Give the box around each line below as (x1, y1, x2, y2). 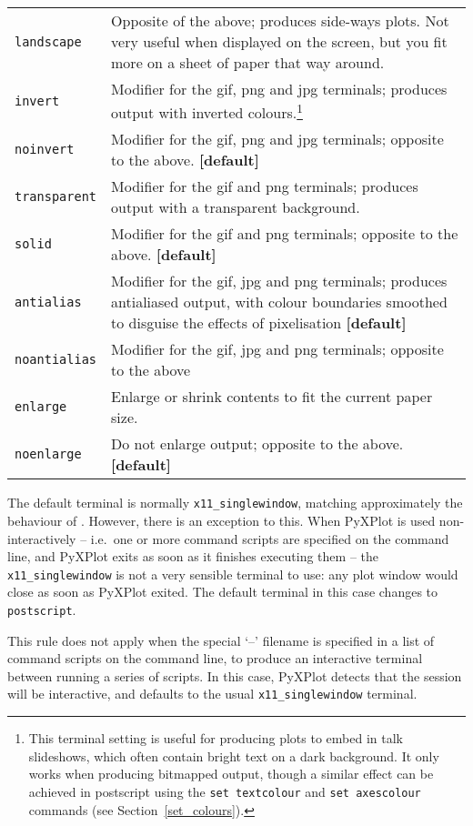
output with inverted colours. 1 (111, 99, 303, 124)
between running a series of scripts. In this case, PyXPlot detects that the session (7, 666, 462, 685)
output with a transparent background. (111, 196, 360, 218)
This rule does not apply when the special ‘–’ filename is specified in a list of (7, 630, 435, 650)
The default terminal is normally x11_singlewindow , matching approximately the (7, 493, 463, 512)
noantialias (15, 352, 97, 368)
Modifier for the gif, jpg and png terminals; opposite (111, 338, 444, 360)
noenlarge (15, 447, 82, 462)
